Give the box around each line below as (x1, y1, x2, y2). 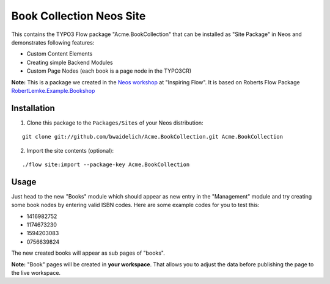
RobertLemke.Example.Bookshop (11, 87, 95, 94)
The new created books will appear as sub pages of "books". (11, 249, 165, 257)
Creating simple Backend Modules (26, 59, 113, 66)
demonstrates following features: (11, 38, 95, 46)
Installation (11, 103, 55, 113)
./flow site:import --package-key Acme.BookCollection (22, 161, 190, 168)
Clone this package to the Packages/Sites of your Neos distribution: (26, 119, 204, 126)
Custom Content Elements (26, 50, 93, 57)
